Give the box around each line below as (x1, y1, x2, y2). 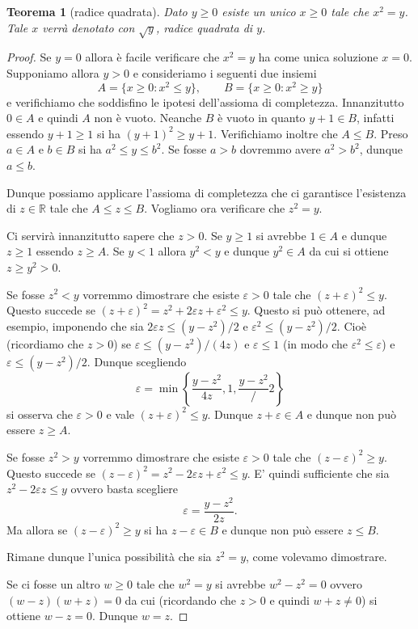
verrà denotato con (42, 19, 135, 36)
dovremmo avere (239, 141, 321, 158)
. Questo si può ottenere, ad (247, 302, 386, 319)
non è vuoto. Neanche (94, 109, 202, 126)
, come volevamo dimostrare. (246, 548, 387, 565)
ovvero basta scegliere (70, 480, 178, 497)
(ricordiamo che (6, 335, 84, 352)
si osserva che (6, 405, 73, 422)
